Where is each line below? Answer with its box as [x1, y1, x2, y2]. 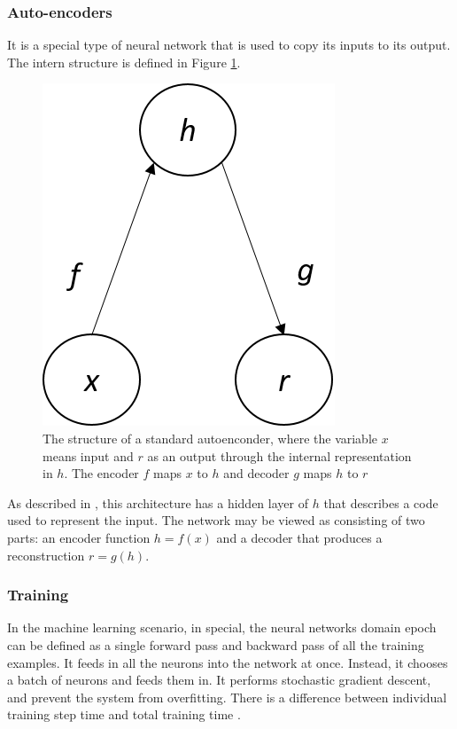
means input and [43, 446, 134, 465]
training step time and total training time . [7, 705, 241, 724]
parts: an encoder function [7, 528, 151, 546]
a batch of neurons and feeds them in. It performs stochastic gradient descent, [7, 670, 431, 689]
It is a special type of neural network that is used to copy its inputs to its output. [7, 35, 451, 54]
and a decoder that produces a [216, 528, 383, 546]
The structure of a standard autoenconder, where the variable [43, 429, 378, 447]
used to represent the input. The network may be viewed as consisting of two [7, 511, 425, 529]
